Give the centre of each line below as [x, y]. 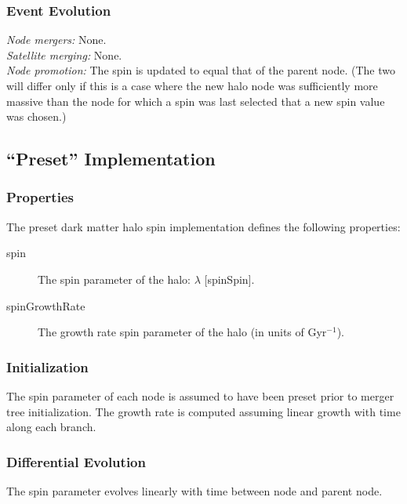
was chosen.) [36, 116]
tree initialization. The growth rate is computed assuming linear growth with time [203, 411]
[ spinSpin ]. [229, 279]
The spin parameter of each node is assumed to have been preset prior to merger [200, 395]
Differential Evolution [76, 461]
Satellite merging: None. [64, 54]
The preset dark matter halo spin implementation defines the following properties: [203, 226]
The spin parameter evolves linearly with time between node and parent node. [194, 490]
